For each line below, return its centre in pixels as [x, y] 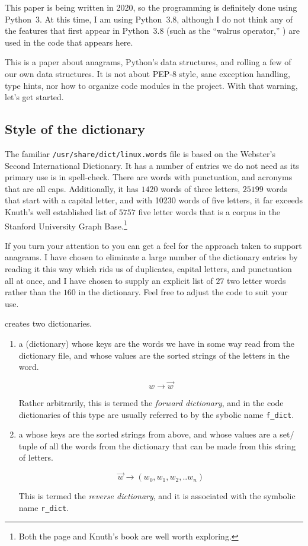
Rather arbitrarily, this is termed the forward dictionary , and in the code [151, 402]
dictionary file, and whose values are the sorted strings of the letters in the [154, 355]
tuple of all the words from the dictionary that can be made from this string [157, 446]
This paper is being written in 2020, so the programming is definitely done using [151, 7]
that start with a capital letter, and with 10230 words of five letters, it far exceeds [154, 200]
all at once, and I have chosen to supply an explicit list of [109, 280]
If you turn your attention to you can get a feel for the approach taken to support [153, 245]
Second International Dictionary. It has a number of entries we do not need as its [152, 165]
